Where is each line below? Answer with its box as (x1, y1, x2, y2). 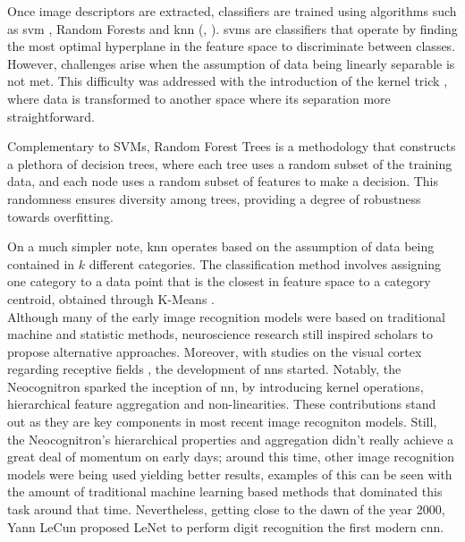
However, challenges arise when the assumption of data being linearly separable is (7, 54, 455, 72)
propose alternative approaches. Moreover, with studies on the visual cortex (7, 342, 422, 360)
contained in (7, 254, 75, 273)
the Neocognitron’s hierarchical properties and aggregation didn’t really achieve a (7, 429, 454, 448)
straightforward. (7, 106, 95, 125)
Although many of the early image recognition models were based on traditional (7, 307, 445, 326)
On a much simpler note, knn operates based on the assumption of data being (7, 237, 435, 256)
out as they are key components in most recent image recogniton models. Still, (7, 412, 437, 431)
